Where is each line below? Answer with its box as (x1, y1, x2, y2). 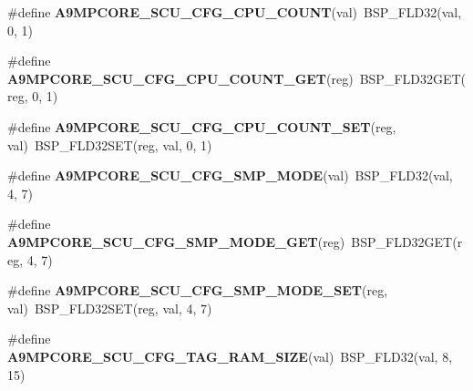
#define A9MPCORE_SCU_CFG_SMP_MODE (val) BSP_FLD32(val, (7, 166, 453, 185)
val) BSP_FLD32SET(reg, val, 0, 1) (7, 135, 212, 154)
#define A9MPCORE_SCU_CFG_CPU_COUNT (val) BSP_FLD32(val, (7, 3, 462, 21)
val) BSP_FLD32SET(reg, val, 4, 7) (7, 298, 212, 317)
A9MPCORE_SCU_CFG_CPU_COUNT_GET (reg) (7, 68, 354, 87)
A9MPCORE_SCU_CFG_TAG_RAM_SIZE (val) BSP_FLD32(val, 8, (7, 346, 453, 365)
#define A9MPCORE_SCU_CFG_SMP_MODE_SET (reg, (7, 281, 388, 300)
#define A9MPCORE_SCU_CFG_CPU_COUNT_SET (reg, (7, 117, 396, 136)
